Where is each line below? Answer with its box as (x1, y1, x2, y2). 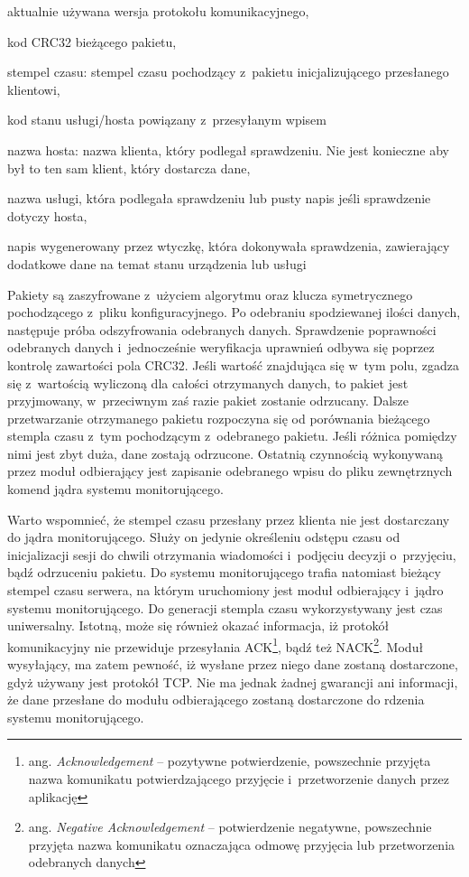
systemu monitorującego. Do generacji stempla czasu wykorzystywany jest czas (7, 598, 443, 617)
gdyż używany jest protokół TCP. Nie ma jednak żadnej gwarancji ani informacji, (7, 672, 458, 691)
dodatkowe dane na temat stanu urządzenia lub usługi (7, 254, 307, 273)
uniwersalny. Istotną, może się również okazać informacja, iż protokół (7, 616, 390, 635)
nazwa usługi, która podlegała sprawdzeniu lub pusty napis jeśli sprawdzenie (7, 189, 431, 208)
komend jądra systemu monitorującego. (7, 480, 224, 499)
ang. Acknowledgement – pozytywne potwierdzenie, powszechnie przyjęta (28, 751, 431, 770)
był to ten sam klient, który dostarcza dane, (7, 158, 251, 177)
